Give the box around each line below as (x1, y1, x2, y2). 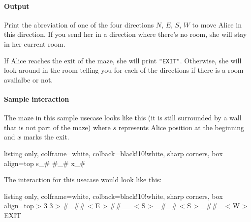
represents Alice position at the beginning (118, 122, 245, 132)
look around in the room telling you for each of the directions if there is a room (4, 65, 244, 75)
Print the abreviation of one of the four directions (4, 19, 154, 29)
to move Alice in (192, 19, 242, 29)
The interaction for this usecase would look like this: (4, 174, 162, 185)
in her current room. (4, 38, 65, 49)
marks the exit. (23, 132, 69, 142)
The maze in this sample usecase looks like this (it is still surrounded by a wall (4, 112, 242, 123)
